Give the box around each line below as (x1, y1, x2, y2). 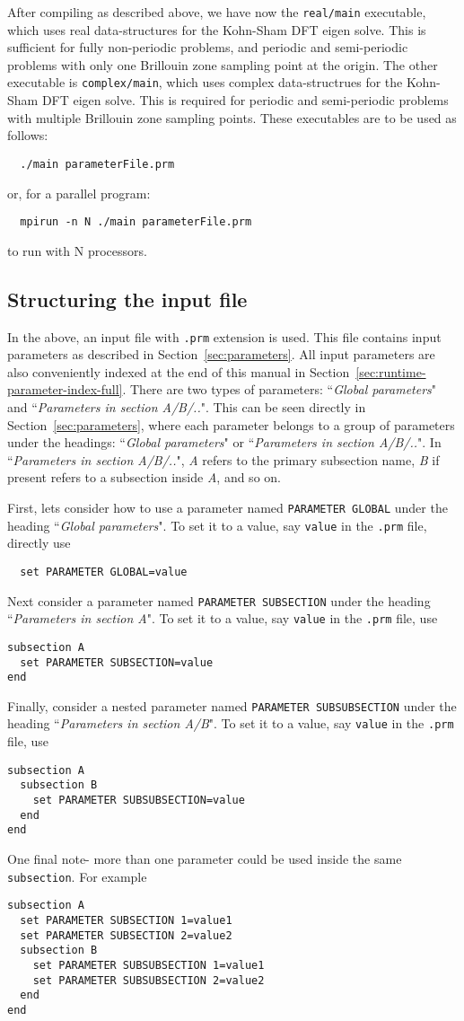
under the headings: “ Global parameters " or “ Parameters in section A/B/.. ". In (7, 433, 442, 452)
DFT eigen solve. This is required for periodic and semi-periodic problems (41, 91, 449, 110)
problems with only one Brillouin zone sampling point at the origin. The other (7, 55, 438, 74)
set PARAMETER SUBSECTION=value (20, 656, 214, 669)
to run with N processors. (7, 241, 147, 260)
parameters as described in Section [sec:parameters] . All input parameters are (7, 345, 435, 364)
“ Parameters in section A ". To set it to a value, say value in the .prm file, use (7, 609, 438, 628)
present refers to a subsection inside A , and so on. (7, 468, 281, 487)
